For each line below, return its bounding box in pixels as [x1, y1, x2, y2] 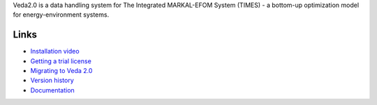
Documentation [30, 86, 75, 94]
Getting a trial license [30, 56, 92, 65]
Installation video [30, 47, 80, 56]
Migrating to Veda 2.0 [30, 67, 93, 75]
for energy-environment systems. [13, 10, 110, 19]
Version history [30, 76, 75, 85]
